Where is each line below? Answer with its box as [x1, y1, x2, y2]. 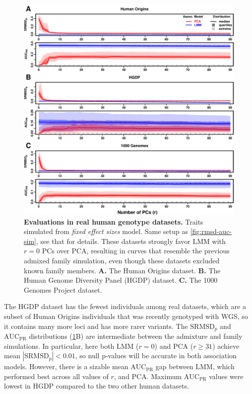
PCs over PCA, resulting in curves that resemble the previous [42, 245, 230, 256]
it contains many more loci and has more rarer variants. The [4, 320, 188, 331]
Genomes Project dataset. [24, 284, 102, 295]
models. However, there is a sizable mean [4, 361, 128, 372]
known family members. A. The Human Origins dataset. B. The [24, 265, 221, 275]
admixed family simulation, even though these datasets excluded [24, 255, 220, 265]
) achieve [212, 340, 240, 351]
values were [209, 371, 244, 381]
